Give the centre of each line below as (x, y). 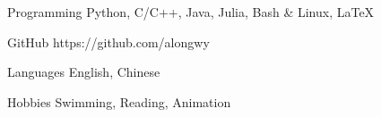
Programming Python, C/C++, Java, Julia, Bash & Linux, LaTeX (191, 12)
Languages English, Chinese (84, 72)
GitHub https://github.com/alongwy (108, 42)
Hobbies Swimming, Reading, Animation (119, 101)
